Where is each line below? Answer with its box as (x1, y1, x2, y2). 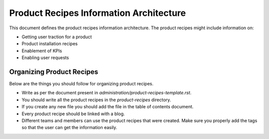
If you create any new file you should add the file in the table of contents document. (21, 104, 194, 110)
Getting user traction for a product (21, 34, 92, 40)
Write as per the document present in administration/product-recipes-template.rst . (21, 90, 192, 96)
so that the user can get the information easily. (21, 125, 118, 131)
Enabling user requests (21, 55, 69, 61)
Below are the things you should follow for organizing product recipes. (9, 81, 154, 87)
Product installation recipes (21, 41, 78, 47)
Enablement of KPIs (21, 48, 62, 54)
